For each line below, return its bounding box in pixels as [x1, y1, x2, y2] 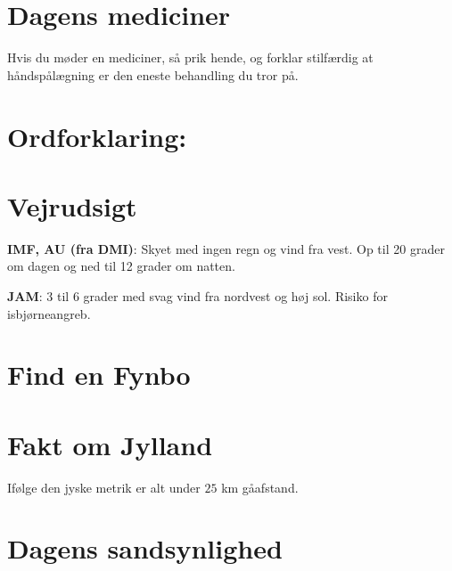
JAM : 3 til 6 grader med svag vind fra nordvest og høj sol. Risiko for [7, 287, 388, 305]
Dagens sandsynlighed [7, 530, 283, 567]
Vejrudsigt [7, 187, 137, 224]
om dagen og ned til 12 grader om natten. [7, 257, 235, 275]
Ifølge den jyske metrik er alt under [7, 477, 201, 496]
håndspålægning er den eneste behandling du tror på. [7, 65, 299, 84]
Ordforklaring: [7, 118, 187, 154]
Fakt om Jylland [7, 426, 213, 462]
